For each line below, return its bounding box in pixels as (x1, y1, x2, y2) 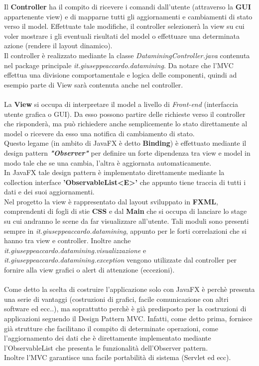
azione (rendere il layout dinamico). (4, 40, 113, 51)
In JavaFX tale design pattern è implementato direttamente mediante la (4, 167, 225, 178)
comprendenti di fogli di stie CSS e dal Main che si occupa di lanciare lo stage (4, 206, 247, 216)
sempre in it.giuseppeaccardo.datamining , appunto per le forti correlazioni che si (4, 225, 247, 236)
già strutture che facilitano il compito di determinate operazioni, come (4, 323, 218, 333)
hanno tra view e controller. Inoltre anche (4, 235, 131, 246)
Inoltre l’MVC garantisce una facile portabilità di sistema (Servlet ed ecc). (4, 352, 231, 363)
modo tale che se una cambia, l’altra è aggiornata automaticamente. (4, 157, 212, 168)
